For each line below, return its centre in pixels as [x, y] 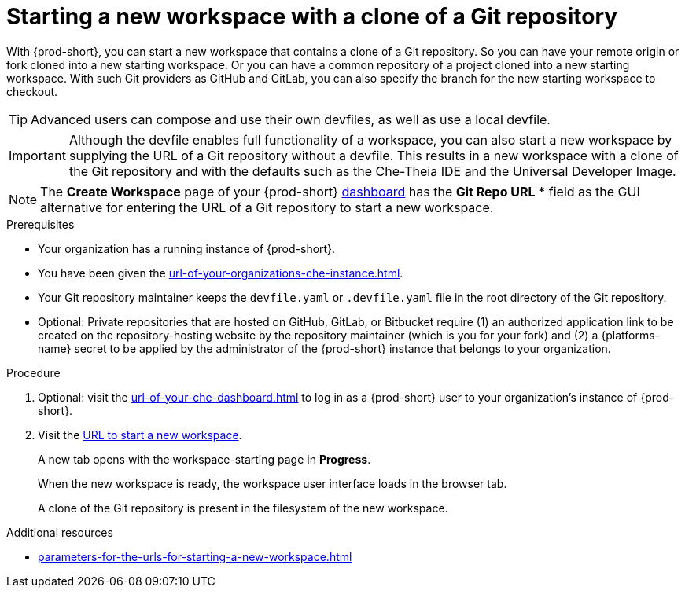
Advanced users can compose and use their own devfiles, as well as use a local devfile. [291, 119]
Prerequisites [41, 224]
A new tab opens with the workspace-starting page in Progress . [204, 459]
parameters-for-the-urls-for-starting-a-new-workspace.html [195, 556]
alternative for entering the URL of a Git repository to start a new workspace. [267, 207]
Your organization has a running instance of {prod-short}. [187, 248]
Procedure [33, 372]
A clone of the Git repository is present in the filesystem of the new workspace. [243, 508]
